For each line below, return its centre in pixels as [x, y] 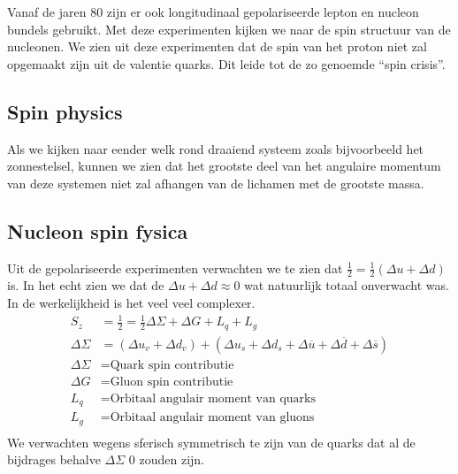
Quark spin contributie [172, 365]
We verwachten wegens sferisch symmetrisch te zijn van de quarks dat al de [211, 442]
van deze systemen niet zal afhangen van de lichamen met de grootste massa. [216, 183]
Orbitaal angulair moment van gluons [212, 418]
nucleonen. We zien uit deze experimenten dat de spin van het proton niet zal [217, 46]
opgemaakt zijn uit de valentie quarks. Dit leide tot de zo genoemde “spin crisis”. [226, 63]
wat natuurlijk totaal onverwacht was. [347, 285]
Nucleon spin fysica [98, 230]
